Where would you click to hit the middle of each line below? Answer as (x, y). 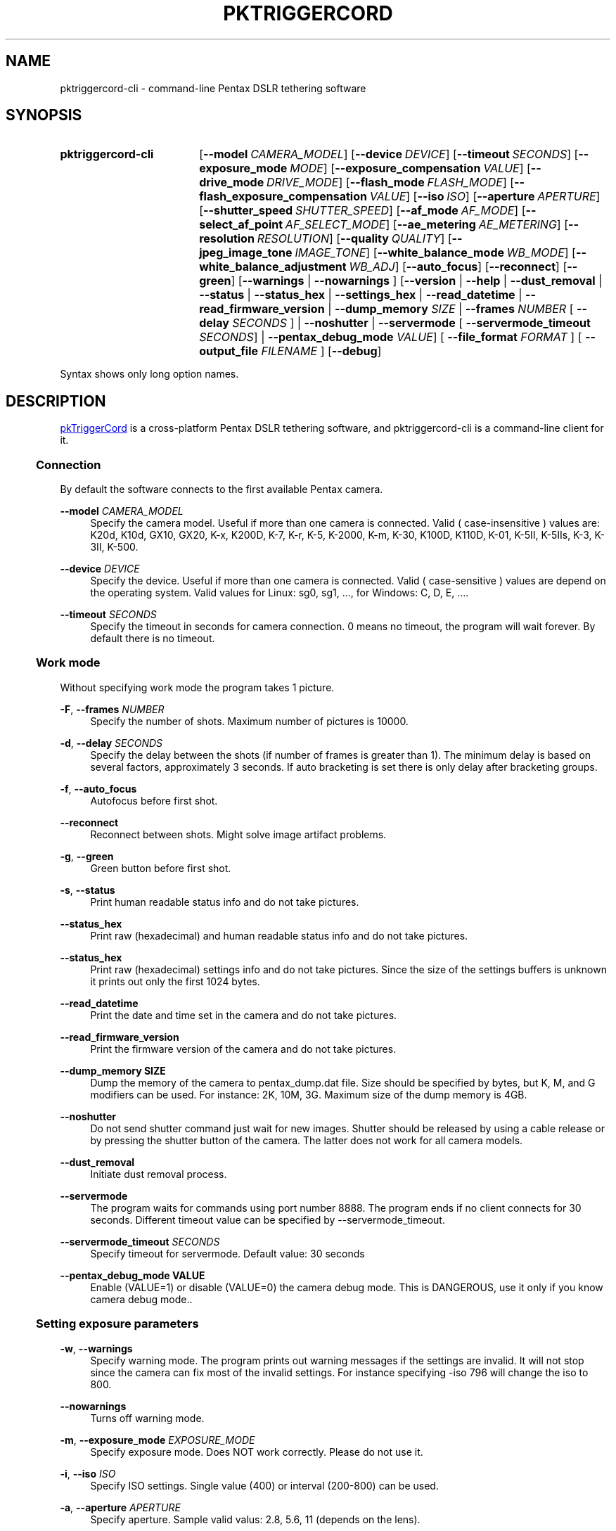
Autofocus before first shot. (154, 800)
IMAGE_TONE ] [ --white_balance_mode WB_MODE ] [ (435, 253)
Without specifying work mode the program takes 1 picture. (197, 687)
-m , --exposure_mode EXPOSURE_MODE (158, 1440)
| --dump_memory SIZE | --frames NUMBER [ (451, 309)
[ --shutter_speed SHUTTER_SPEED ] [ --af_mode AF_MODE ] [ (362, 211)
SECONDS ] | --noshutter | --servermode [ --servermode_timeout (411, 323)
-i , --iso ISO (88, 1473)
